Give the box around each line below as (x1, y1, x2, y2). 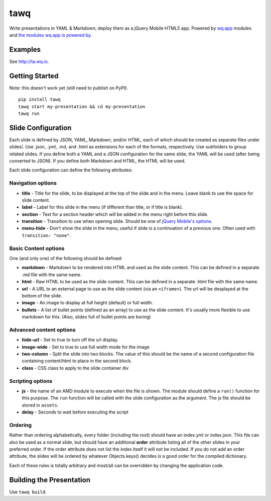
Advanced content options (9, 326, 76, 333)
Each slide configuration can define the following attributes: (9, 167, 133, 173)
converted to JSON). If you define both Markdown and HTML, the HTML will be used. (9, 158, 186, 163)
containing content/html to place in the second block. (22, 358, 132, 364)
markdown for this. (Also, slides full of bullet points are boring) (22, 314, 151, 320)
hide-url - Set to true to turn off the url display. (22, 337, 119, 343)
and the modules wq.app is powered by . (9, 32, 92, 38)
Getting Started (9, 71, 59, 80)
